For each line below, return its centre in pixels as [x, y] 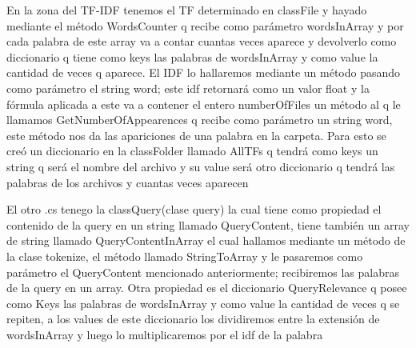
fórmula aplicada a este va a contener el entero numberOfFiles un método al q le [204, 104]
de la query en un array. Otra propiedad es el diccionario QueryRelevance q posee [207, 288]
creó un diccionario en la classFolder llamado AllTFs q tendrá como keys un [192, 151]
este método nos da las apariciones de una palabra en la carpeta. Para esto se [196, 135]
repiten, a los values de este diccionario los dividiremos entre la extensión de [193, 319]
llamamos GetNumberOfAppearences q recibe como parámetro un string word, [200, 120]
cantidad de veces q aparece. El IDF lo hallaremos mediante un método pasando [204, 72]
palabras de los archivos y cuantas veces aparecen [128, 182]
